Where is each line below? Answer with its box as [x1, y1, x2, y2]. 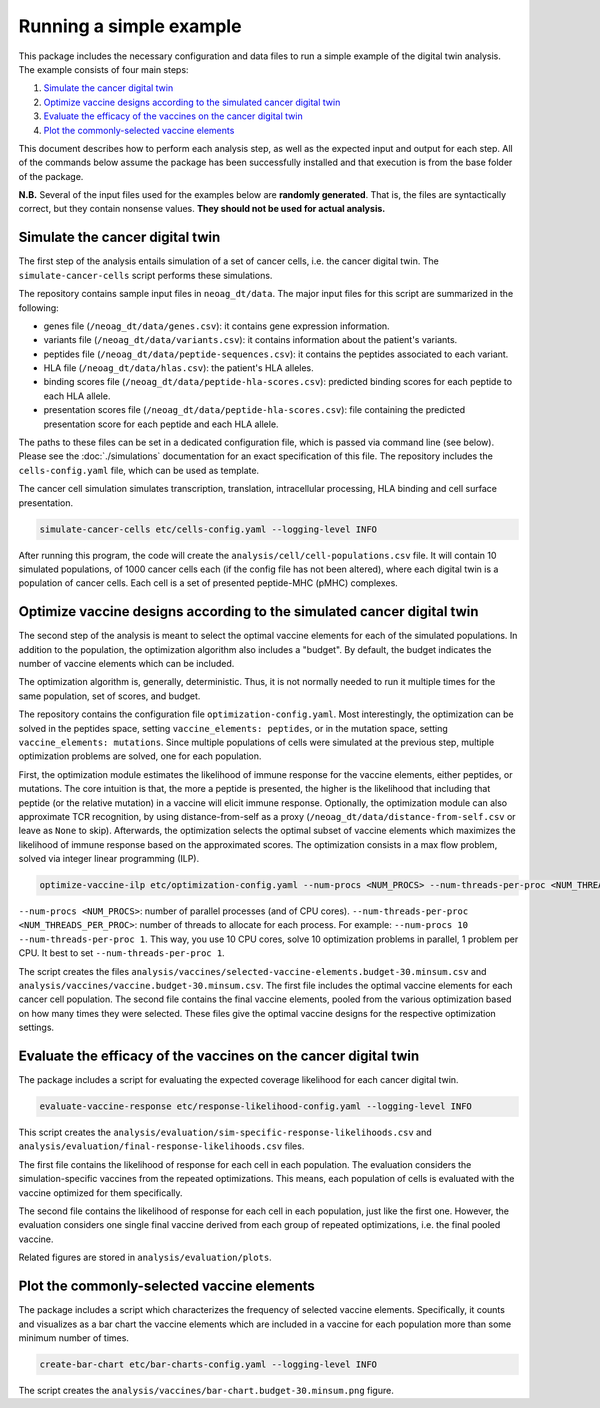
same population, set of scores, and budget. [18, 690, 201, 702]
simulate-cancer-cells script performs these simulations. [18, 269, 273, 281]
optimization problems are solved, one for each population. [18, 750, 262, 762]
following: [18, 301, 59, 314]
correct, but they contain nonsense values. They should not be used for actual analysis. [18, 203, 386, 215]
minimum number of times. [18, 1331, 130, 1344]
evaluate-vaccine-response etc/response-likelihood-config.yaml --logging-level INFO [39, 1101, 472, 1112]
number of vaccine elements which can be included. [18, 658, 235, 670]
